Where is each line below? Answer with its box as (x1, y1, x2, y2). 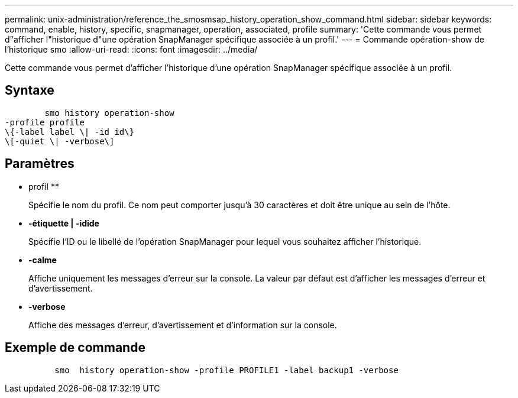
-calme (28, 254, 57, 265)
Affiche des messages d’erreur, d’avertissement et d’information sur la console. (28, 319, 337, 330)
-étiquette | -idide (28, 218, 99, 228)
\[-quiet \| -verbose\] (5, 136, 115, 146)
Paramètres (5, 156, 75, 172)
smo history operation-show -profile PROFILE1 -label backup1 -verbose (54, 365, 399, 375)
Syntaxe (5, 83, 54, 98)
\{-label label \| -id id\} (5, 127, 135, 137)
